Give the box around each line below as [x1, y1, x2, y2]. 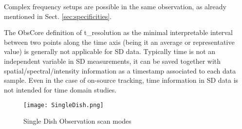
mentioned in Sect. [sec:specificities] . [4, 11, 112, 21]
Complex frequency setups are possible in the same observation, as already [4, 1, 226, 11]
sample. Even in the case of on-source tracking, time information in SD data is [4, 75, 239, 85]
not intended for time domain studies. [4, 84, 117, 94]
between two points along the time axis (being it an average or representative [4, 37, 235, 47]
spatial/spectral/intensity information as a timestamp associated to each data [4, 65, 236, 75]
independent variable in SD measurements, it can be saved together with [4, 55, 221, 66]
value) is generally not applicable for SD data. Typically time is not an [4, 46, 216, 56]
